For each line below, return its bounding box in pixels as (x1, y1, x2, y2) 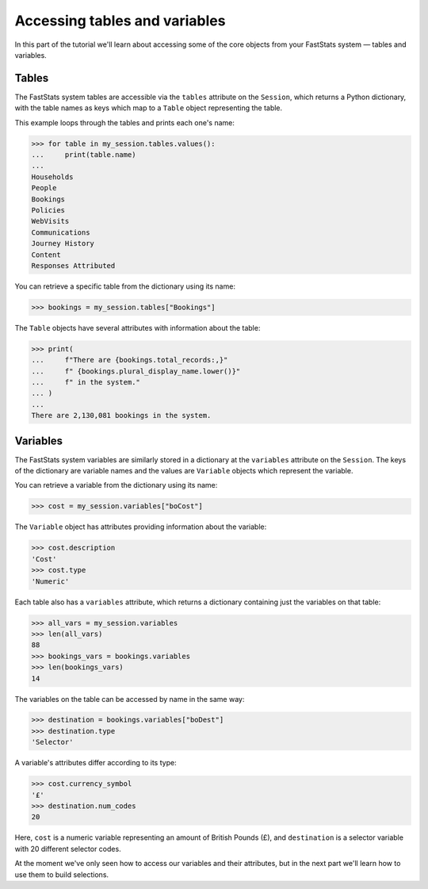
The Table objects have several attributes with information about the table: (14, 323, 261, 332)
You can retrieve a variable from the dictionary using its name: (14, 481, 218, 490)
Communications (31, 228, 90, 237)
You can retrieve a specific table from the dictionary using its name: (14, 282, 235, 291)
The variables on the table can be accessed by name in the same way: (14, 694, 245, 703)
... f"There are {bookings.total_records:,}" (31, 355, 228, 365)
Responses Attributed (31, 261, 116, 270)
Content (31, 250, 61, 259)
